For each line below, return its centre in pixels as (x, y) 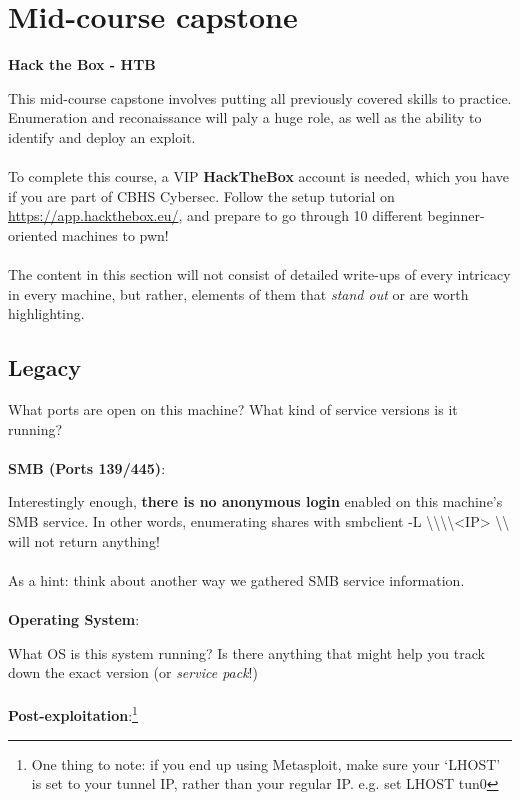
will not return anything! (84, 540)
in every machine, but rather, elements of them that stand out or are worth (238, 293)
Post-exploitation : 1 (73, 714)
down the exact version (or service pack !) (133, 672)
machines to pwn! (115, 234)
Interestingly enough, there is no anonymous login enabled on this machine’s (255, 501)
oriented (33, 234)
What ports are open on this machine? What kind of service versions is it (233, 409)
